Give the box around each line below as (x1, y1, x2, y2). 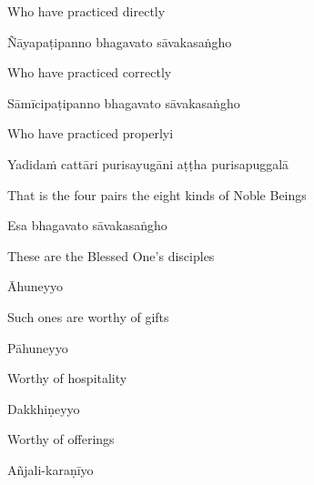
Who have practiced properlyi (7, 124, 174, 143)
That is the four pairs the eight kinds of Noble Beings (7, 185, 307, 204)
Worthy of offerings (7, 429, 115, 449)
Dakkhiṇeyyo (7, 399, 80, 418)
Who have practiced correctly (7, 63, 172, 82)
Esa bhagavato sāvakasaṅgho (7, 216, 167, 235)
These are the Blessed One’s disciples (7, 246, 215, 265)
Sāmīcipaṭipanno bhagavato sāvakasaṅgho (7, 93, 240, 112)
